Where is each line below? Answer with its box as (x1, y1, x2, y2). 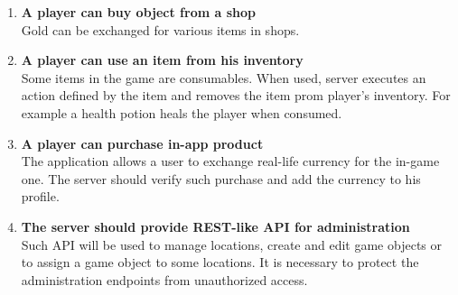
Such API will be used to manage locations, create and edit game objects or (21, 235, 442, 254)
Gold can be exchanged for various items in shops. (21, 20, 300, 39)
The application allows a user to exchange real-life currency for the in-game (21, 152, 440, 171)
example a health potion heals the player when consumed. (21, 103, 342, 122)
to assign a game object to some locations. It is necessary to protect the (21, 253, 419, 272)
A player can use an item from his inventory (21, 51, 304, 69)
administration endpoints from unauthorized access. (21, 270, 308, 289)
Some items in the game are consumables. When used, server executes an (21, 68, 426, 87)
